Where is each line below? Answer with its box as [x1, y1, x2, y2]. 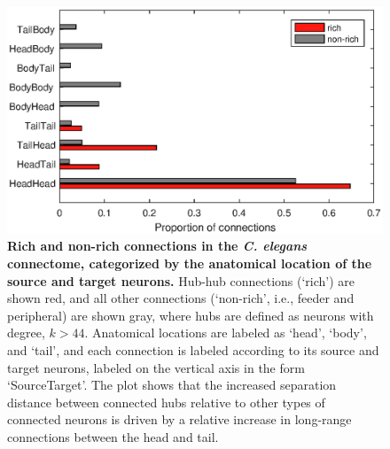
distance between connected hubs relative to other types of [7, 392, 325, 411]
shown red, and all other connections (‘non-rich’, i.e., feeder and [7, 289, 355, 307]
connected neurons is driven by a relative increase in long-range [7, 410, 352, 429]
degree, [7, 323, 45, 342]
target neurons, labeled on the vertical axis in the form [7, 358, 305, 376]
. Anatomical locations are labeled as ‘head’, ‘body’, [84, 323, 367, 342]
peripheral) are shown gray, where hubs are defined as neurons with [7, 306, 374, 324]
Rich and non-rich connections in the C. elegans [7, 236, 308, 255]
